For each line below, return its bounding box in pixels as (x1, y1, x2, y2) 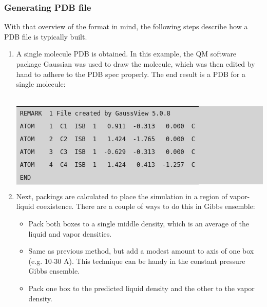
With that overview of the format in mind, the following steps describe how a (4, 21, 248, 32)
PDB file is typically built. (4, 31, 87, 42)
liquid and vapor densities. (28, 228, 112, 239)
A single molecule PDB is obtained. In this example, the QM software (16, 48, 237, 59)
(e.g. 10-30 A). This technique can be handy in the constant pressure (28, 255, 245, 266)
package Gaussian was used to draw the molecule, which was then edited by (16, 59, 255, 69)
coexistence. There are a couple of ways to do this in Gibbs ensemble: (36, 201, 255, 212)
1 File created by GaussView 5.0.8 (49, 110, 170, 118)
